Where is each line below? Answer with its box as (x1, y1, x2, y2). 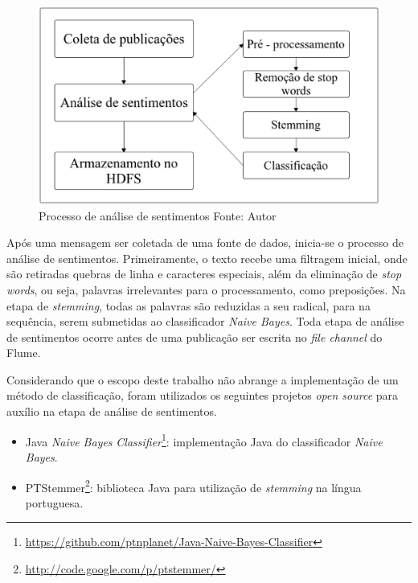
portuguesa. (25, 494, 84, 511)
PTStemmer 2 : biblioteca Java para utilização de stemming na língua (25, 476, 362, 495)
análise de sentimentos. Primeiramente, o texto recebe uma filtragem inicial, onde (6, 249, 408, 266)
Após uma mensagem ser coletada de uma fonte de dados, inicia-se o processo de (6, 234, 404, 251)
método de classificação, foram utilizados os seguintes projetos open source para (6, 387, 399, 404)
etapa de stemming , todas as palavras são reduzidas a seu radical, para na (6, 297, 371, 314)
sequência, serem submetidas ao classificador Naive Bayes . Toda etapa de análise (6, 313, 404, 330)
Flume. (6, 344, 41, 361)
